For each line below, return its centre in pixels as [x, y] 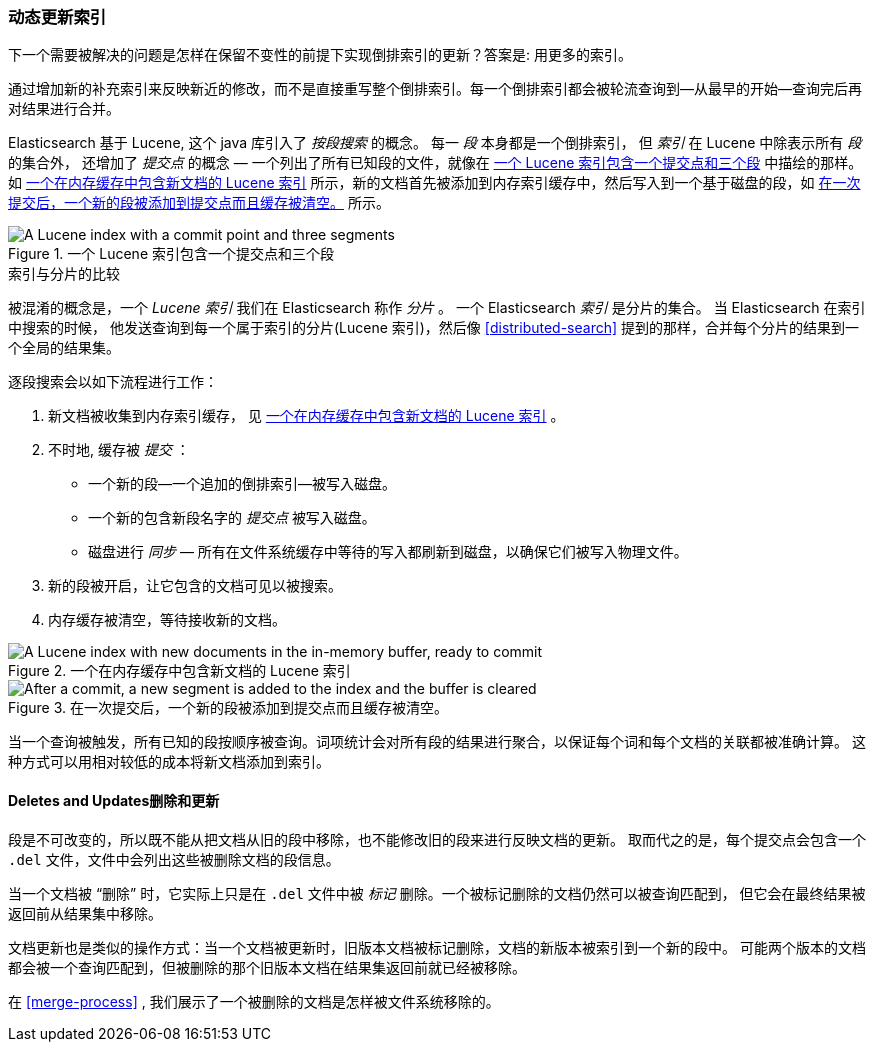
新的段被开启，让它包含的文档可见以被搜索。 [195, 586]
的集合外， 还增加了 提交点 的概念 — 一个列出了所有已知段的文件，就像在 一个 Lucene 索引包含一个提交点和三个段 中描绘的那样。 [435, 163]
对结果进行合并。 [64, 109]
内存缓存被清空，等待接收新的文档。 [167, 620]
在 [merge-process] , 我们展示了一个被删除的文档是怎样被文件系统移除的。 [254, 1001]
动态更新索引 [57, 17]
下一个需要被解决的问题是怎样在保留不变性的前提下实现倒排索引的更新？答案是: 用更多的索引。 [320, 55]
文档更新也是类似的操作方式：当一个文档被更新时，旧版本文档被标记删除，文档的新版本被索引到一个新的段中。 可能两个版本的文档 [437, 947]
